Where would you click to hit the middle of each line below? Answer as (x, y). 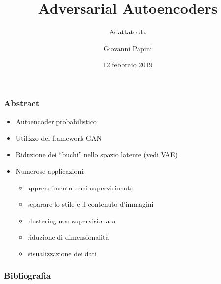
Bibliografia (27, 275)
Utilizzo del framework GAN (58, 138)
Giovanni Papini (128, 48)
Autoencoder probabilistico (56, 121)
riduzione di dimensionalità (68, 237)
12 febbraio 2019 (128, 65)
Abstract (22, 103)
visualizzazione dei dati (62, 253)
